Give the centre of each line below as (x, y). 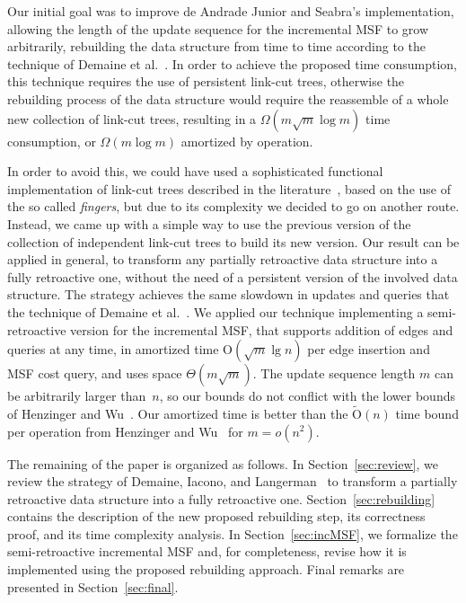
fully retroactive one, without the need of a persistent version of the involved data (233, 276)
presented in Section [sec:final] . (93, 586)
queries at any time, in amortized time (113, 349)
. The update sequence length (334, 373)
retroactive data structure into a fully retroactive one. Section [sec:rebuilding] (221, 498)
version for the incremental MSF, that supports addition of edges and (262, 329)
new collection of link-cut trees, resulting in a (132, 118)
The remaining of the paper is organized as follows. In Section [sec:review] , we (223, 463)
